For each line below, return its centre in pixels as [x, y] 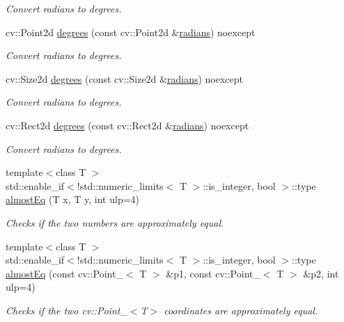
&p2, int [321, 273]
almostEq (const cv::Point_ [64, 273]
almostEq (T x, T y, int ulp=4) [73, 199]
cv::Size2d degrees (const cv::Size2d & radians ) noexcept [124, 78]
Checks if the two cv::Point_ [67, 310]
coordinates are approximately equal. [241, 310]
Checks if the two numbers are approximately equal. [115, 222]
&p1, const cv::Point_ [213, 273]
